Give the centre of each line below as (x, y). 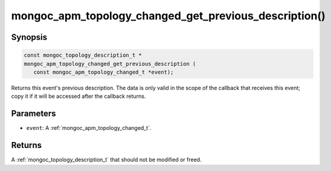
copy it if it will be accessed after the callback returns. (79, 96)
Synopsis (29, 37)
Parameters (34, 114)
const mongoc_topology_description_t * (83, 55)
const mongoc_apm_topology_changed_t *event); (104, 72)
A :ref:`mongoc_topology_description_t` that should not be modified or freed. (106, 160)
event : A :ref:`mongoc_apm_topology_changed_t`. (89, 128)
